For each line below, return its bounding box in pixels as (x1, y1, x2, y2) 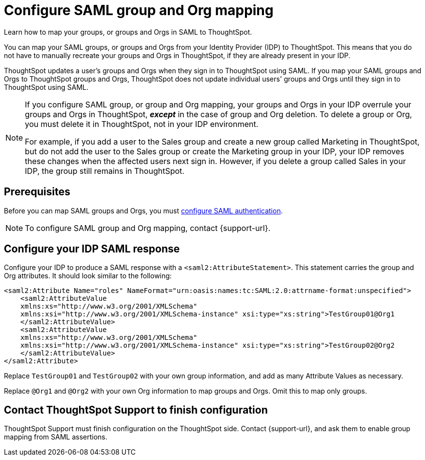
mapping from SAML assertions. (4, 433, 107, 441)
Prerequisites (4, 186, 70, 198)
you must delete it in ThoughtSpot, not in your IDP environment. (25, 119, 259, 129)
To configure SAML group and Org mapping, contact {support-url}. (25, 223, 271, 233)
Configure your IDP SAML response (4, 243, 180, 255)
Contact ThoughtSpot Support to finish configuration (4, 403, 268, 416)
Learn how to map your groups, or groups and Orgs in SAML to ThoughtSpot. (4, 27, 252, 36)
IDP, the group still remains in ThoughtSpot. (25, 166, 184, 176)
